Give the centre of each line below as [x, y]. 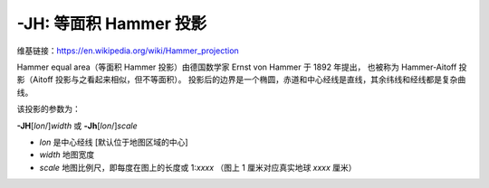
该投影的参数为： [48, 109]
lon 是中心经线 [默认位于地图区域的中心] [114, 142]
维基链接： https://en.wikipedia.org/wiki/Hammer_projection [128, 51]
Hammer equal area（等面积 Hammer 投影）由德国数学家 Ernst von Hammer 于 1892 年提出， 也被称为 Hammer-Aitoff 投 [242, 67]
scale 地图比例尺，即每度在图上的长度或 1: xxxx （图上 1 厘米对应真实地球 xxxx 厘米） [198, 167]
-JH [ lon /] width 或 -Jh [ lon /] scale [77, 126]
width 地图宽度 [67, 155]
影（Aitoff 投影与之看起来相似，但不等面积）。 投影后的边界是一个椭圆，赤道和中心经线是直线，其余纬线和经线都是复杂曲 [241, 80]
